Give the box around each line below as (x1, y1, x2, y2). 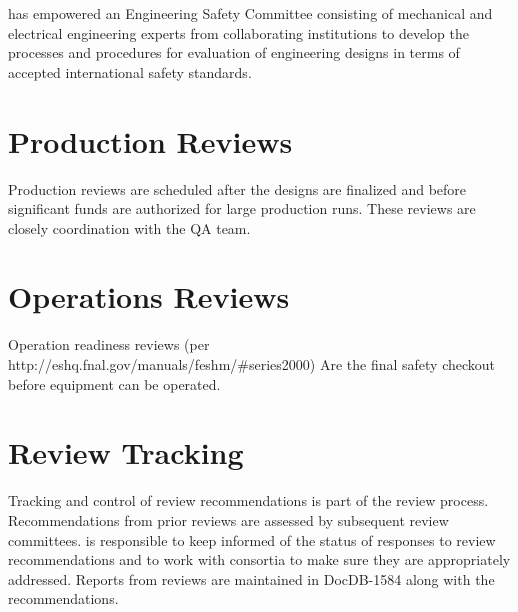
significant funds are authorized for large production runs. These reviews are (8, 198, 476, 219)
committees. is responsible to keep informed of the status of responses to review (8, 529, 496, 550)
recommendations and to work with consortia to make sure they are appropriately (8, 549, 511, 570)
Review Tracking (8, 432, 244, 473)
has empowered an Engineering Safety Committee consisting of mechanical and (8, 3, 493, 23)
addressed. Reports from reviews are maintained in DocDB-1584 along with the (8, 568, 495, 589)
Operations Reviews (8, 276, 290, 317)
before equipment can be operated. (8, 373, 221, 394)
